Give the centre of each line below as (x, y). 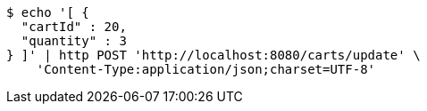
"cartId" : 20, (74, 27)
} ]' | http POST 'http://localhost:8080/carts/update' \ (213, 55)
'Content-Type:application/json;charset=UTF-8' (206, 69)
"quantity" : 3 (74, 41)
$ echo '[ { (48, 12)
